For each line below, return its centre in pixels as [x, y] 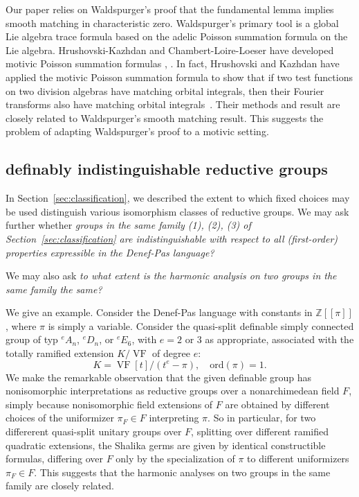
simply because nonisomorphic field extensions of [109, 404]
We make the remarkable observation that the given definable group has [159, 377]
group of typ [32, 339]
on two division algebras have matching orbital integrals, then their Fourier [165, 90]
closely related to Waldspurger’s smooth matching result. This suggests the [165, 117]
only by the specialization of [175, 459]
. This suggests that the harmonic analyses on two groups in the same [182, 472]
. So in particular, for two [262, 418]
